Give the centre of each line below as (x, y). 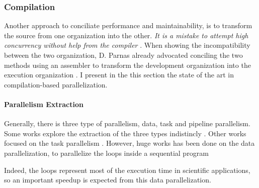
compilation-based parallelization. (56, 84)
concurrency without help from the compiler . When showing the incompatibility (127, 45)
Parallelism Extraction (44, 104)
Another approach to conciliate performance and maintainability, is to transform (128, 25)
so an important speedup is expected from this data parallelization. (108, 180)
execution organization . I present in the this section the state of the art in (119, 75)
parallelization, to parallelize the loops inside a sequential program (106, 153)
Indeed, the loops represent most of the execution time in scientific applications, (127, 170)
